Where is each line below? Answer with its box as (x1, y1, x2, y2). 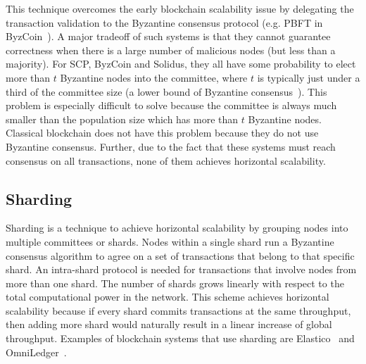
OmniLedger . (6, 344, 67, 359)
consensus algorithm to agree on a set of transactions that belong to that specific (6, 248, 355, 263)
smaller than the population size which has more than (6, 111, 239, 126)
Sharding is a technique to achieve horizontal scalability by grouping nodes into (6, 220, 348, 235)
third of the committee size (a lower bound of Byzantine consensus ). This (6, 84, 327, 99)
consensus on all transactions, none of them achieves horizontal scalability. (6, 153, 326, 168)
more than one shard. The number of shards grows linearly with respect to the (6, 275, 344, 290)
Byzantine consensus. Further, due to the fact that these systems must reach (6, 139, 336, 153)
